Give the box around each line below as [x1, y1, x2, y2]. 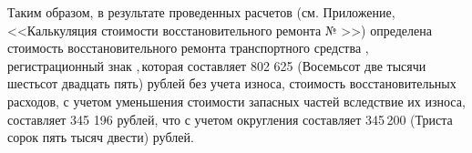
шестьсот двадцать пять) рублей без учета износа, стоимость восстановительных [7, 74, 457, 93]
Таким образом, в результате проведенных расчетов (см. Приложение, [7, 3, 395, 21]
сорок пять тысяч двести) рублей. [7, 127, 194, 147]
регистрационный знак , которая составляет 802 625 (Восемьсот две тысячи [7, 56, 426, 75]
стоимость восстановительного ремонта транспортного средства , [7, 38, 369, 57]
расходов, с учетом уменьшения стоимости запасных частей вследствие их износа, [7, 91, 466, 110]
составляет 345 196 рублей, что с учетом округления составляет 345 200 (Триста [7, 109, 453, 128]
